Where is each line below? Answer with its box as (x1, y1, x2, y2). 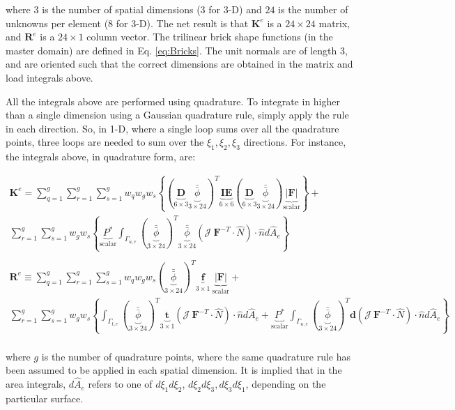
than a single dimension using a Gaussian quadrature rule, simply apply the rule (6, 107, 349, 122)
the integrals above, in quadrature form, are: (6, 149, 196, 164)
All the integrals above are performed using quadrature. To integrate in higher (6, 93, 341, 108)
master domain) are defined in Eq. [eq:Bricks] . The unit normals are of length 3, (6, 43, 348, 57)
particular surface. (6, 390, 84, 405)
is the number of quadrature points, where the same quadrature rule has (41, 349, 350, 363)
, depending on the (245, 377, 326, 391)
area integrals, (6, 377, 66, 391)
